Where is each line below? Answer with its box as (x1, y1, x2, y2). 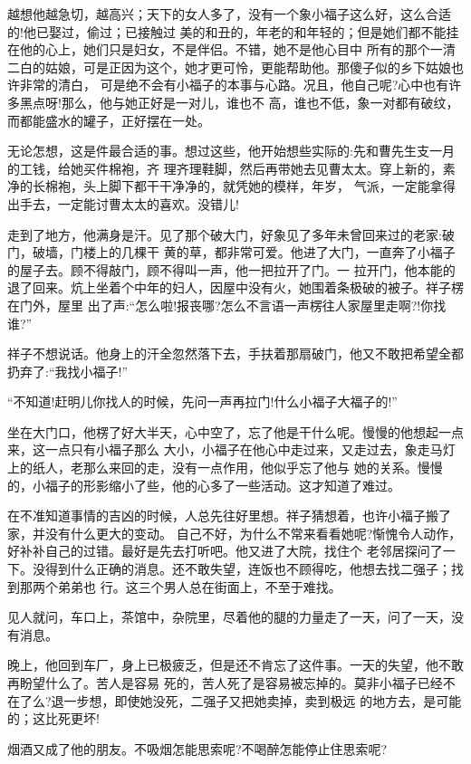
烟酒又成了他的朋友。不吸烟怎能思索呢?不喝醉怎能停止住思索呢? (7, 739, 388, 758)
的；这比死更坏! (7, 709, 100, 728)
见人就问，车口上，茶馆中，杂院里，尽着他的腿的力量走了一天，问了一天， (7, 607, 451, 626)
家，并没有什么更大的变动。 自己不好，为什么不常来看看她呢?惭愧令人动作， (7, 523, 462, 542)
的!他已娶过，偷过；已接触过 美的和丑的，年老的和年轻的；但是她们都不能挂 (7, 22, 459, 41)
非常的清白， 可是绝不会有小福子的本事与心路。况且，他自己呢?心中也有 (19, 75, 449, 94)
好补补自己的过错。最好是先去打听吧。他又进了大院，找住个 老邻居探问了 (7, 541, 443, 560)
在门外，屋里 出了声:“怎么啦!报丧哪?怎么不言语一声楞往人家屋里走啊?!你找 (7, 295, 447, 314)
